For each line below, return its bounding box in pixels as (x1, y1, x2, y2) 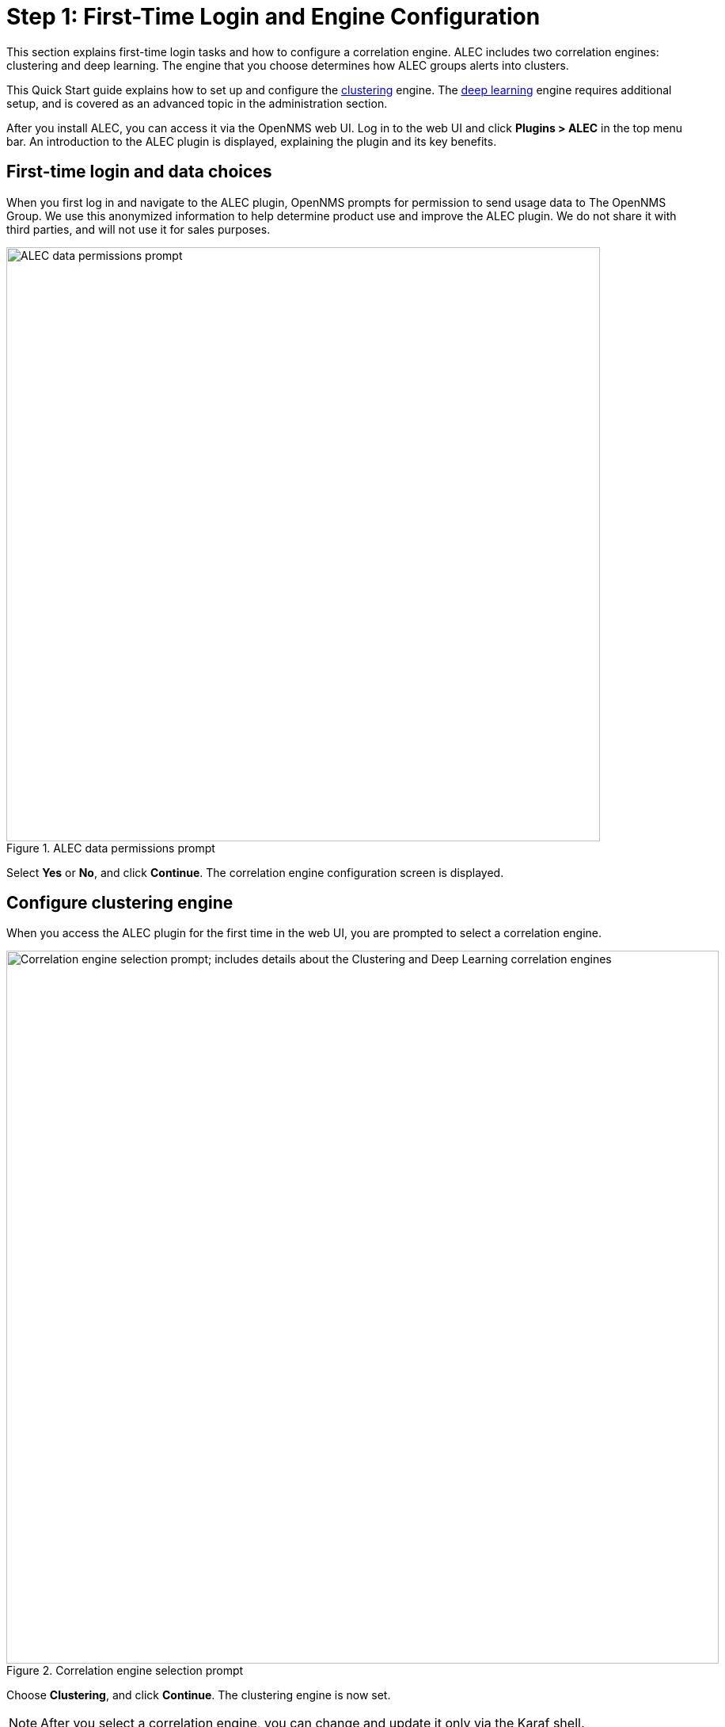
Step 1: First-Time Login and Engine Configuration (6, 3, 541, 30)
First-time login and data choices (6, 162, 272, 182)
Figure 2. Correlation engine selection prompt (6, 1664, 244, 1678)
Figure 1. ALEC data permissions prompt (6, 841, 215, 855)
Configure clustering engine (6, 893, 233, 913)
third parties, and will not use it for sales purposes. (6, 222, 271, 236)
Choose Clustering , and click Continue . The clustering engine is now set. (6, 1688, 391, 1702)
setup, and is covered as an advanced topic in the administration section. (6, 96, 388, 110)
